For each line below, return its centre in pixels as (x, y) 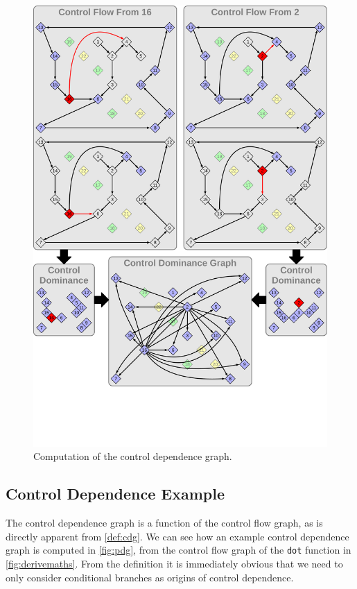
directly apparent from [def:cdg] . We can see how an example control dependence (177, 536)
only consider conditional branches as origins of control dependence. (150, 577)
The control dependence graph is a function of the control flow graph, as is (164, 523)
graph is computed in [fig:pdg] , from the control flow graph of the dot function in (178, 550)
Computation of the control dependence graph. (133, 456)
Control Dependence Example (115, 494)
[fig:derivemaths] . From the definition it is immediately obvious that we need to (174, 563)
